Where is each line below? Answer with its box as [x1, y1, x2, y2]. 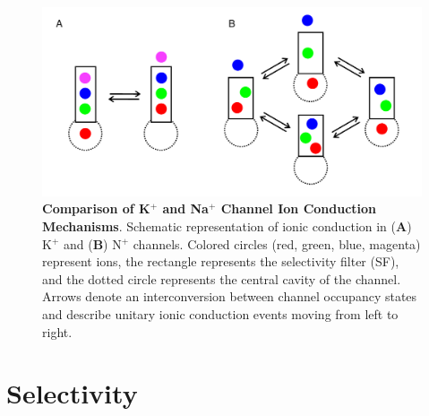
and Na [162, 199, 209, 218]
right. [42, 322, 73, 341]
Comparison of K [42, 199, 150, 218]
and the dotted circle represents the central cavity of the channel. [42, 269, 401, 288]
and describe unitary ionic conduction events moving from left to [42, 304, 399, 323]
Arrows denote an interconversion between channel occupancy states [42, 287, 417, 306]
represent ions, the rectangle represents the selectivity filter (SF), [42, 252, 399, 271]
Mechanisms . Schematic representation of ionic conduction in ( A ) [42, 216, 412, 235]
